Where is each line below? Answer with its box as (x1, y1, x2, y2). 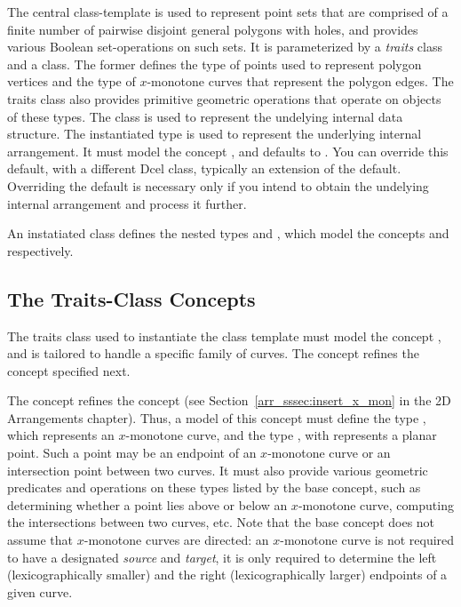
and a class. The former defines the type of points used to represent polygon (7, 54, 422, 73)
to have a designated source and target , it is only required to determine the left (7, 547, 437, 566)
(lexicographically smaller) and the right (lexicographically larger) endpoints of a (7, 565, 448, 584)
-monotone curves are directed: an (83, 531, 269, 549)
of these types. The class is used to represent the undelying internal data (7, 107, 403, 125)
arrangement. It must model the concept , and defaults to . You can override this (7, 141, 449, 160)
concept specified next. (7, 361, 131, 379)
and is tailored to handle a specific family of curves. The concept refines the (7, 344, 419, 363)
